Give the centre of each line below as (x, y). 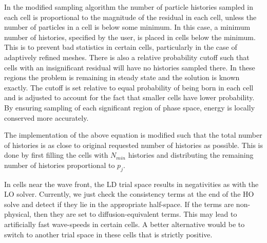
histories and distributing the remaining (191, 155)
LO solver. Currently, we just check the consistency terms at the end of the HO (129, 194)
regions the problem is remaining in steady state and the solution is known (122, 77)
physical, (18, 214)
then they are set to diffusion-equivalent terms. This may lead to (135, 214)
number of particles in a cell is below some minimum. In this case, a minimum (127, 27)
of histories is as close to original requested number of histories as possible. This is (133, 145)
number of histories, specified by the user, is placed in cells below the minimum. (130, 37)
